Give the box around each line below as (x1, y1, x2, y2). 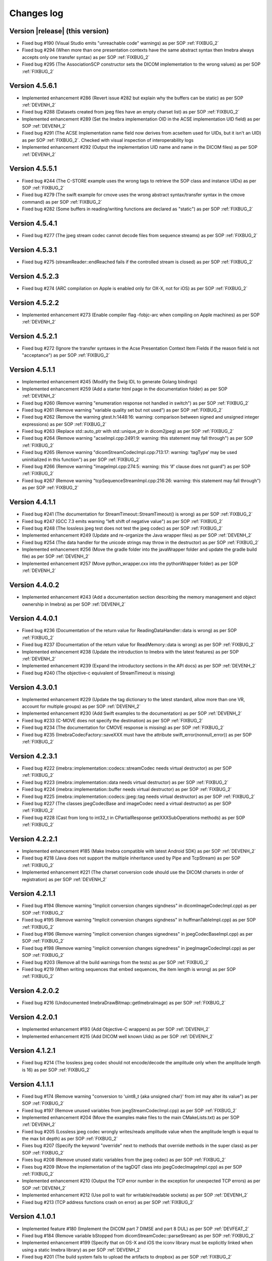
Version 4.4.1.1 (9, 498, 56, 506)
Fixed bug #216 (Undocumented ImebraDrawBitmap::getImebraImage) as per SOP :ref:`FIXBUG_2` (22, 1000, 226, 1006)
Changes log (9, 8, 63, 19)
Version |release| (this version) (9, 27, 109, 35)
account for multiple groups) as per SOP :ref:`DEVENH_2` (22, 704, 141, 710)
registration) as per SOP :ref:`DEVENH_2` (22, 876, 107, 882)
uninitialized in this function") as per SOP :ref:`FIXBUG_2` (22, 456, 141, 463)
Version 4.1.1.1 (9, 1080, 54, 1088)
